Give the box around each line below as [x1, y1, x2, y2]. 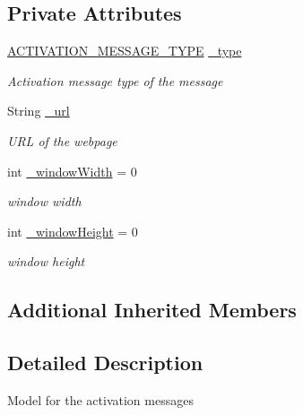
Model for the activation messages [7, 390, 194, 409]
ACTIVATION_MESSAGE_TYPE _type [7, 41, 242, 60]
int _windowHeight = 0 [7, 221, 138, 240]
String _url [7, 101, 70, 120]
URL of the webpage [7, 131, 117, 150]
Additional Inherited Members [7, 296, 297, 324]
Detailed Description [7, 349, 203, 376]
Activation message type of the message [7, 71, 223, 90]
